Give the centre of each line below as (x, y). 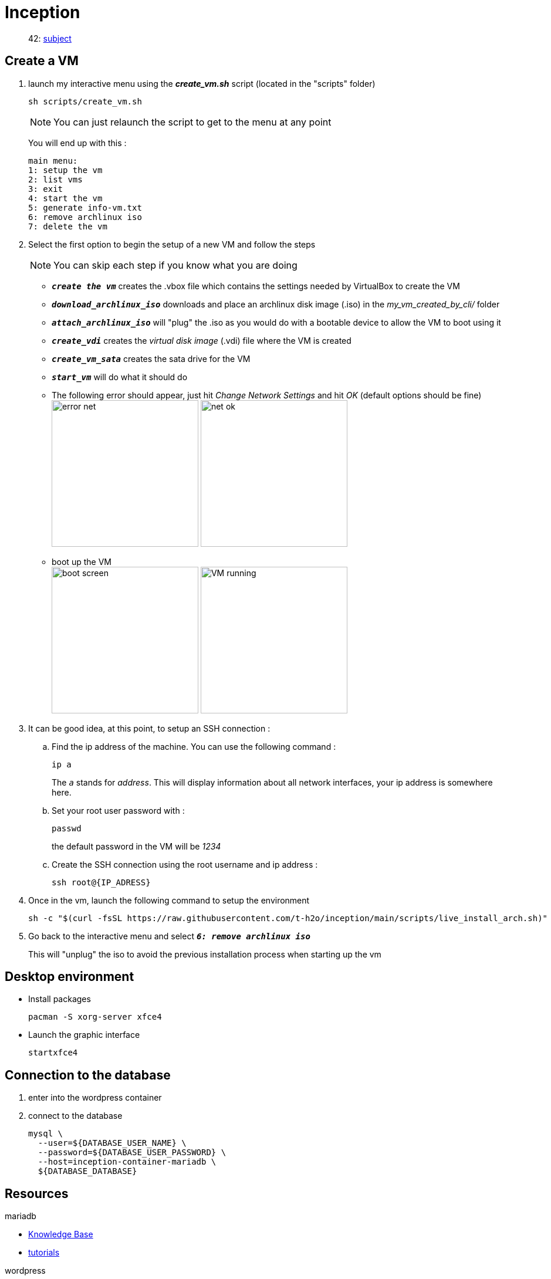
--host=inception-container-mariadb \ (127, 1162)
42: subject (50, 38)
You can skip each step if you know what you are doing (175, 265)
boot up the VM (82, 561)
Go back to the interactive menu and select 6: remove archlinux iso (169, 936)
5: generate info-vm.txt (85, 207)
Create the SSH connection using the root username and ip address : (185, 864)
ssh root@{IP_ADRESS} (101, 882)
